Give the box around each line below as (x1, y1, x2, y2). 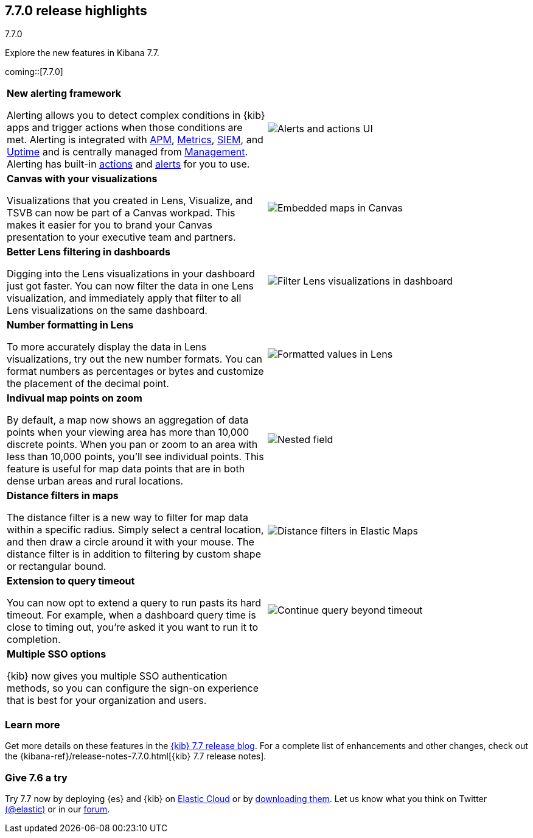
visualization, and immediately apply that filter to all (7, 292, 242, 305)
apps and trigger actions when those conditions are (7, 121, 243, 134)
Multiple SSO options (7, 648, 106, 661)
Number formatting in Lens (7, 319, 134, 332)
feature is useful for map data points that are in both (7, 463, 245, 475)
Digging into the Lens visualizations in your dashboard (7, 268, 255, 280)
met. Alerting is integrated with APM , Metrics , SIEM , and (7, 133, 263, 146)
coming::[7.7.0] (5, 66, 63, 77)
